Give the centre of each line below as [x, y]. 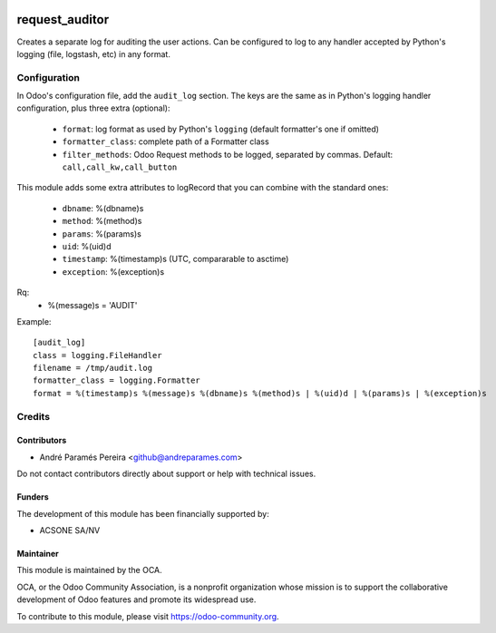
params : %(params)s [102, 234]
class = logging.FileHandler [97, 355]
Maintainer [38, 553]
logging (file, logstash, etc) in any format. [94, 54]
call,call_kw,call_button [120, 167]
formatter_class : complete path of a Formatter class [165, 141]
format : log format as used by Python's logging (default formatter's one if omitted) [221, 129]
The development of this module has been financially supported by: [143, 513]
